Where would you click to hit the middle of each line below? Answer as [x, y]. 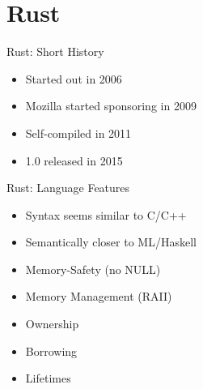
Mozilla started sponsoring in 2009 [111, 106]
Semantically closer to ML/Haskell [111, 242]
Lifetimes [48, 378]
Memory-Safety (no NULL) [93, 269]
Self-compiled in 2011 [78, 133]
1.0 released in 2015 [74, 160]
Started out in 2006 [74, 78]
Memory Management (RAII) [99, 296]
